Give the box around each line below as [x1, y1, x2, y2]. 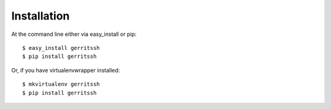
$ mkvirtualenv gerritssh [22, 81, 101, 88]
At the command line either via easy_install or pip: [11, 30, 137, 38]
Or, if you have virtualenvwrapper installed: [11, 66, 120, 74]
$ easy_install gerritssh [22, 44, 101, 51]
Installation [11, 9, 70, 23]
